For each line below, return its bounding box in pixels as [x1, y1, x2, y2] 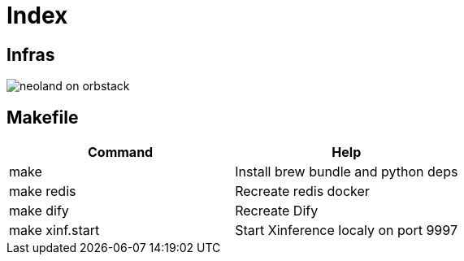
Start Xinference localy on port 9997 [235, 222, 457, 239]
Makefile [7, 107, 79, 128]
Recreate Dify [235, 202, 319, 220]
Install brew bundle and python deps [235, 163, 458, 181]
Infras [7, 44, 55, 65]
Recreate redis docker [235, 183, 370, 200]
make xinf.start [9, 222, 100, 239]
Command [88, 144, 154, 161]
